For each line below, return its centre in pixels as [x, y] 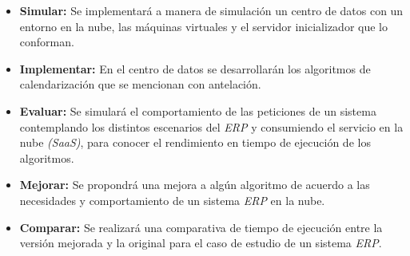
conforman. [47, 42]
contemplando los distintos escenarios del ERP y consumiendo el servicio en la [211, 126]
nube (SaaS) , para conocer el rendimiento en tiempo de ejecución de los [195, 142]
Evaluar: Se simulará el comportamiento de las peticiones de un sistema [198, 110]
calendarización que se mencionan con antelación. [140, 84]
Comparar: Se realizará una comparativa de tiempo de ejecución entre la [201, 227]
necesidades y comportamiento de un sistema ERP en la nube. [172, 200]
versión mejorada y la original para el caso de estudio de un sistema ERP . [201, 243]
